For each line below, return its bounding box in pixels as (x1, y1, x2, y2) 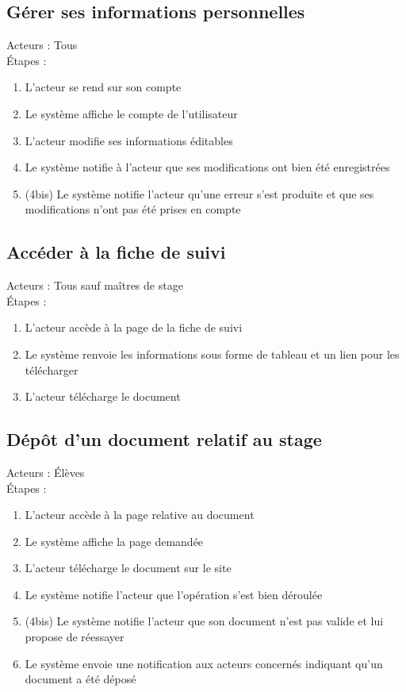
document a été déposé (25, 671, 136, 687)
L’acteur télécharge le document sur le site (25, 559, 232, 576)
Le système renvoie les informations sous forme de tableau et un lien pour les (25, 345, 400, 362)
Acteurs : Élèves (6, 463, 85, 480)
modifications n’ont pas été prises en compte (25, 201, 241, 217)
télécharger (25, 361, 79, 378)
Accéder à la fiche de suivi (6, 240, 226, 264)
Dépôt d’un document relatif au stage (6, 427, 322, 452)
